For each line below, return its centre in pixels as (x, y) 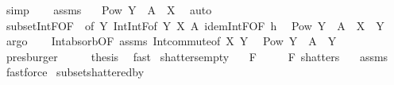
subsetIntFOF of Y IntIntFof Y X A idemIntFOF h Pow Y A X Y (195, 25)
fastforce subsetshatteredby (75, 72)
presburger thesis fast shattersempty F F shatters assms (197, 56)
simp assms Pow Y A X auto (109, 10)
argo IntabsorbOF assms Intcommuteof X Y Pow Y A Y (171, 41)
